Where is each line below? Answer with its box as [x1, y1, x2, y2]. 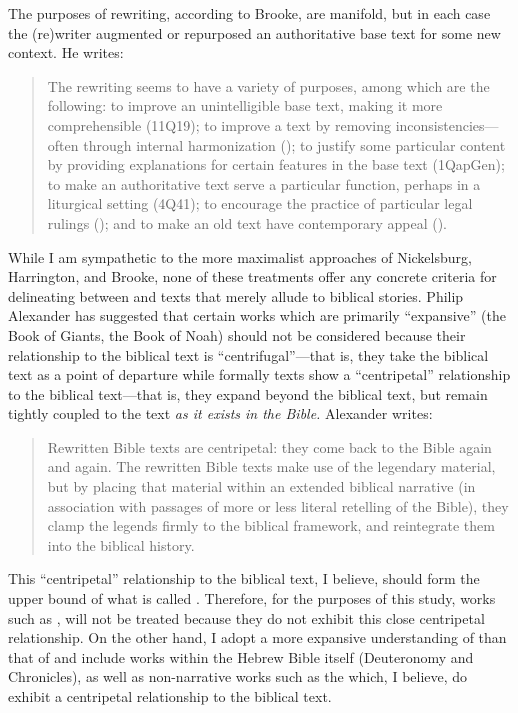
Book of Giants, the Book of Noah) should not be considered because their [8, 324, 466, 345]
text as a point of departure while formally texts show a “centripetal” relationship [8, 364, 511, 385]
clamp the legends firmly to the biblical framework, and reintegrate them [47, 515, 495, 536]
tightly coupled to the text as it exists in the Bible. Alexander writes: [8, 403, 433, 424]
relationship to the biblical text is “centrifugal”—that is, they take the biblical [8, 344, 489, 365]
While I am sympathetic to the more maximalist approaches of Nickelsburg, [8, 246, 472, 267]
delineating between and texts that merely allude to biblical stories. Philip [8, 285, 464, 306]
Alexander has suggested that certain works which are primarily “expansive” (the [8, 305, 506, 326]
